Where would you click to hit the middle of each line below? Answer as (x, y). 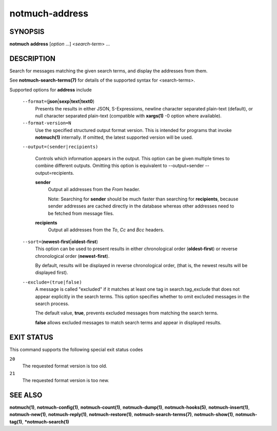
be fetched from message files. (81, 213)
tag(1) (16, 422)
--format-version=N (47, 123)
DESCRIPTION (33, 58)
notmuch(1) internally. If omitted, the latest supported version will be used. (114, 137)
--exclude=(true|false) (52, 282)
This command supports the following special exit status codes (76, 349)
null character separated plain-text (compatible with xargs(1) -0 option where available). (128, 116)
